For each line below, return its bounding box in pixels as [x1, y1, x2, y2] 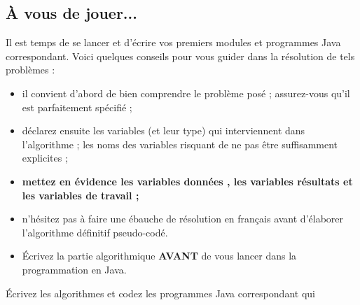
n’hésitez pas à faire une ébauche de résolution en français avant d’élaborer [22, 211, 344, 226]
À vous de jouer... [6, 2, 137, 24]
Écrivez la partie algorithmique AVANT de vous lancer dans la [22, 248, 297, 263]
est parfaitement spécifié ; [22, 99, 132, 114]
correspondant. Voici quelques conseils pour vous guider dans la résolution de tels [6, 48, 355, 63]
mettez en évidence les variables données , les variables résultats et [22, 173, 353, 188]
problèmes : [6, 62, 55, 77]
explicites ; [22, 150, 68, 165]
